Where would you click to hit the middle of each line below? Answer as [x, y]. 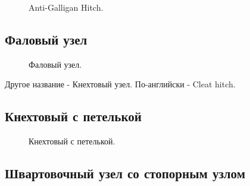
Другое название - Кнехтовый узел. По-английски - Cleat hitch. [120, 84]
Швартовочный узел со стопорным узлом [125, 173]
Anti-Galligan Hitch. [66, 7]
